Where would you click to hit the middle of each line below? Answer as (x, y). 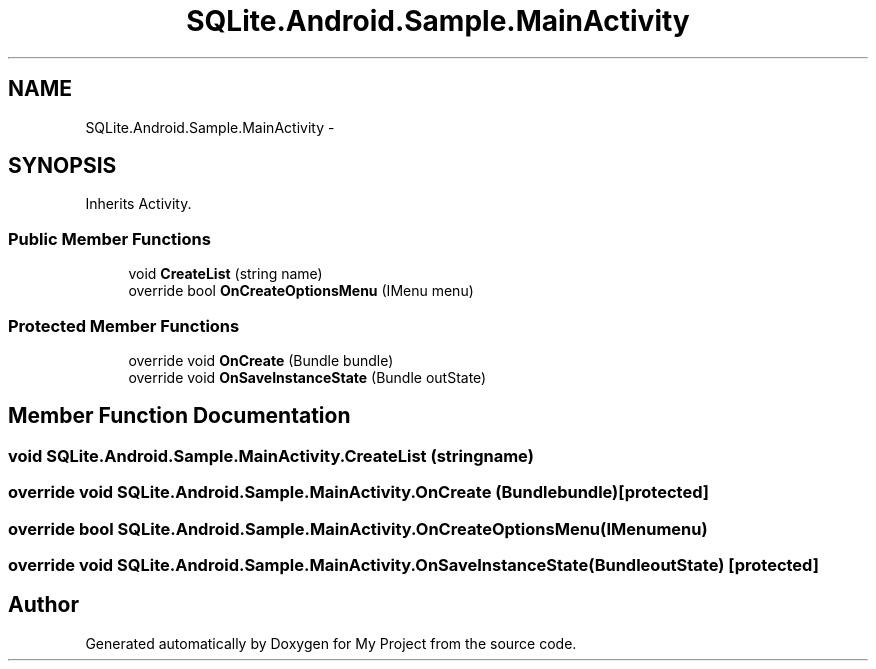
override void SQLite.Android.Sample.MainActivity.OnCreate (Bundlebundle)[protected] (358, 492)
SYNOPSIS (62, 166)
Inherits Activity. (138, 204)
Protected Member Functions (124, 325)
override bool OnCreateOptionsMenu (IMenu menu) (301, 291)
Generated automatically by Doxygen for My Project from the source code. (331, 643)
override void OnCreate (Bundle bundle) (261, 360)
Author (43, 605)
